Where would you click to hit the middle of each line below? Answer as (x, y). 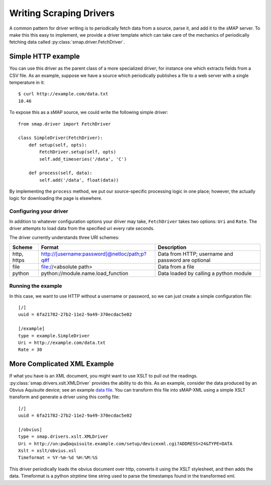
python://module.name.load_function (85, 273)
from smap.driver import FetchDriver (65, 124)
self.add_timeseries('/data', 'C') (83, 159)
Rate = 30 (30, 350)
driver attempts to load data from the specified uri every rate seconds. (82, 228)
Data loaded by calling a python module (205, 273)
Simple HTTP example (45, 56)
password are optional (184, 260)
